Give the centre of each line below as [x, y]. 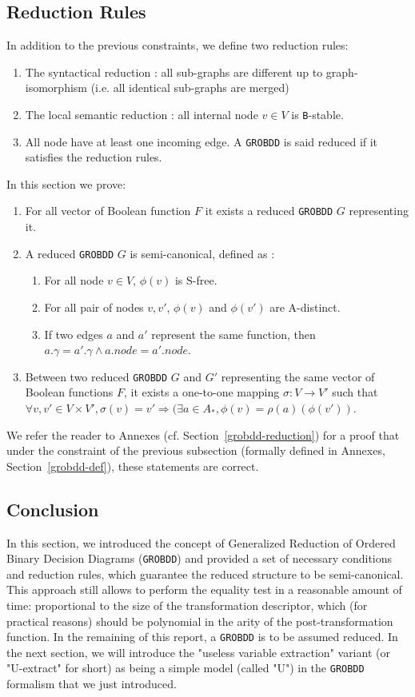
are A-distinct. [305, 307]
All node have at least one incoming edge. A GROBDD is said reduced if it [202, 141]
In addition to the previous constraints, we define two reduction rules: [178, 45]
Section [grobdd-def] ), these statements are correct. [133, 466]
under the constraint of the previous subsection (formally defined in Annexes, [196, 450]
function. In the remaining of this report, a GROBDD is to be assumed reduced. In [202, 637]
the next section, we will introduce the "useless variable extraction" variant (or [198, 652]
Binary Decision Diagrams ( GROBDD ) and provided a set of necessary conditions [200, 558]
